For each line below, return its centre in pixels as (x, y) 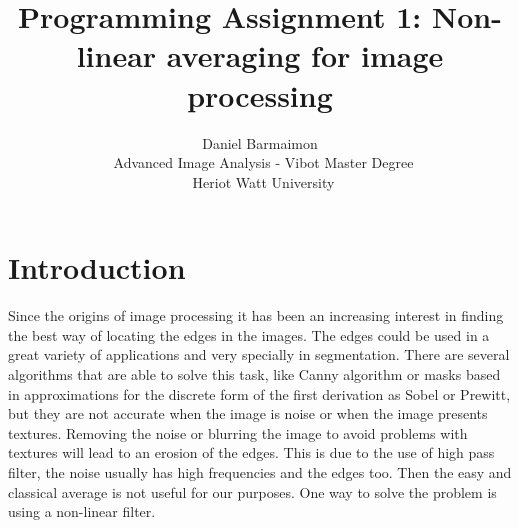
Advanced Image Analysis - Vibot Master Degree (263, 162)
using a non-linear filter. (82, 511)
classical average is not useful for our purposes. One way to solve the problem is (252, 491)
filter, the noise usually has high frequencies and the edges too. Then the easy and (260, 471)
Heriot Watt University (263, 181)
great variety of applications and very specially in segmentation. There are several (259, 354)
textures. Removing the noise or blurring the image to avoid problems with (238, 432)
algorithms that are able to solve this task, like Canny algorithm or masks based (254, 374)
